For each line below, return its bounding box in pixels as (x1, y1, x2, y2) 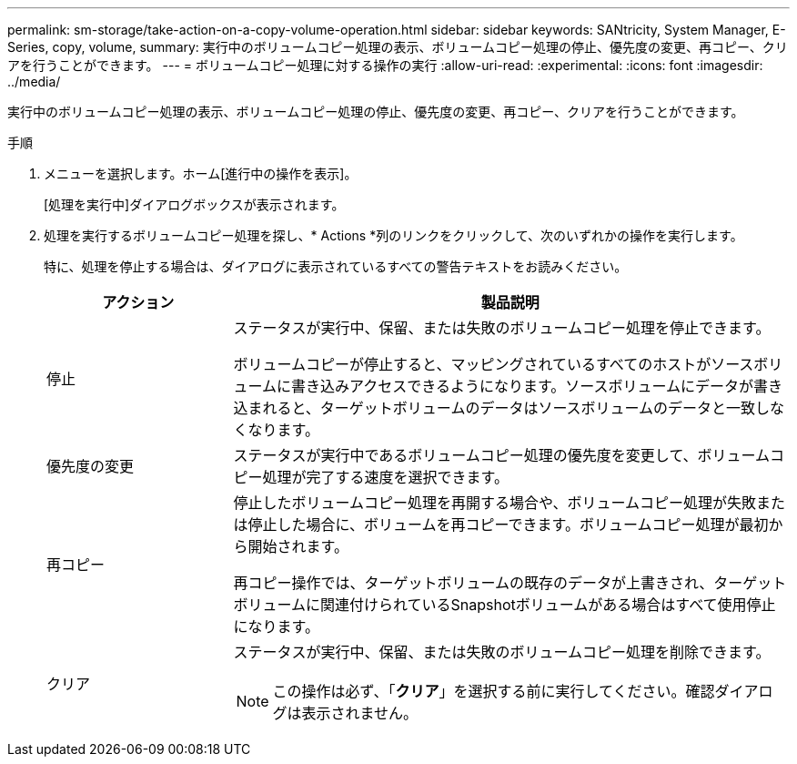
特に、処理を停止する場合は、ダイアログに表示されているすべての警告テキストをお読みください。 (44, 259, 628, 274)
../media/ (7, 74, 61, 89)
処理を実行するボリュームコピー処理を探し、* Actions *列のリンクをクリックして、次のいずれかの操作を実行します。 (44, 228, 743, 243)
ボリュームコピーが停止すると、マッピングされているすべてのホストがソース (233, 355, 754, 373)
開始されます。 (247, 537, 348, 555)
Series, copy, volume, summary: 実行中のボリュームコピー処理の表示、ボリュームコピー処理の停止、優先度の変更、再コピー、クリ (7, 39, 788, 55)
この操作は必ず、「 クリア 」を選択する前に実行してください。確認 (272, 682, 715, 700)
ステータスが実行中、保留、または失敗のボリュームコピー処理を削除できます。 (233, 643, 771, 661)
